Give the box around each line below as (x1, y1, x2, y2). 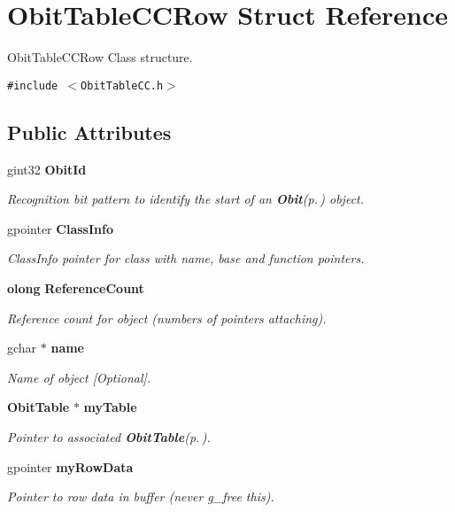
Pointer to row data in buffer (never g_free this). (7, 487, 274, 506)
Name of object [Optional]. (7, 368, 151, 386)
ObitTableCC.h (81, 79, 164, 92)
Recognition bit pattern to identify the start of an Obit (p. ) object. (7, 190, 365, 208)
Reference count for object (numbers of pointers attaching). (7, 308, 327, 327)
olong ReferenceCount (7, 278, 144, 297)
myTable (83, 398, 137, 416)
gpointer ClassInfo (7, 219, 113, 237)
